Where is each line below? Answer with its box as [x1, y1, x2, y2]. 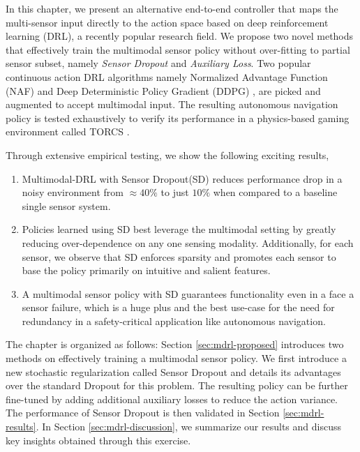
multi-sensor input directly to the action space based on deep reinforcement [6, 15, 329, 29]
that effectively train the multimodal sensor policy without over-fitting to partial [6, 42, 350, 56]
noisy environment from [22, 185, 124, 199]
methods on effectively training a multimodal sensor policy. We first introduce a [6, 351, 347, 366]
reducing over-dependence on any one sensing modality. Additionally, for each [22, 235, 354, 250]
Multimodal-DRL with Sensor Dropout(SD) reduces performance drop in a [22, 171, 343, 186]
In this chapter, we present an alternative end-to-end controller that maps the [6, 1, 338, 15]
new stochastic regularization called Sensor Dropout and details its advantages [6, 364, 341, 379]
